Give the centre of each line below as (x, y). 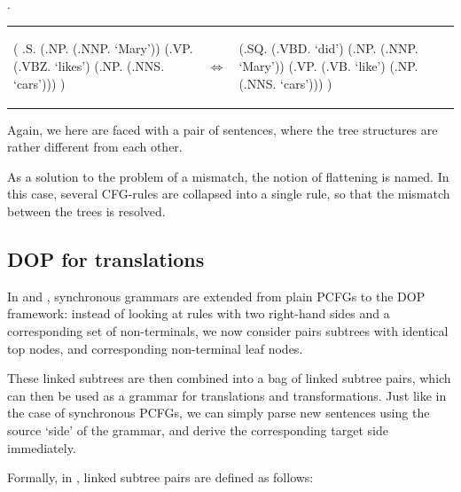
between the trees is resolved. (86, 211)
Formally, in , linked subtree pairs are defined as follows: (160, 477)
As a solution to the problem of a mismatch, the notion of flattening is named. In (228, 176)
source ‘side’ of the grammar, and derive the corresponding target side (198, 430)
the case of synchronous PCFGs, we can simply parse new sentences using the (219, 413)
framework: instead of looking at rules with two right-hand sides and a (199, 313)
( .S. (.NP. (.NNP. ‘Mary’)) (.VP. (103, 48)
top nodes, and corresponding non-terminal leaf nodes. (155, 348)
